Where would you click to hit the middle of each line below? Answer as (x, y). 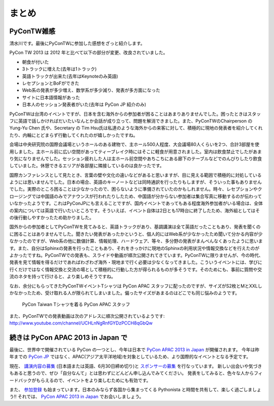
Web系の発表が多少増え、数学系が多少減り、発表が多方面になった (91, 90)
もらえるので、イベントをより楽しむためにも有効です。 (93, 380)
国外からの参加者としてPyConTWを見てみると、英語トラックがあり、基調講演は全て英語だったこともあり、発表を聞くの (135, 227)
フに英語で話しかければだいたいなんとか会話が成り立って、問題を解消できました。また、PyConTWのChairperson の (131, 121)
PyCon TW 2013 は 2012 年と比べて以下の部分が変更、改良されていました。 (89, 53)
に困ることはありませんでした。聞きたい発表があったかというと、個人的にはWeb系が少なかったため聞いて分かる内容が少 (136, 234)
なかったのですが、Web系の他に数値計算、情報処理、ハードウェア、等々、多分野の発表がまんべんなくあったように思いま (136, 241)
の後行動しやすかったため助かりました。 (52, 217)
